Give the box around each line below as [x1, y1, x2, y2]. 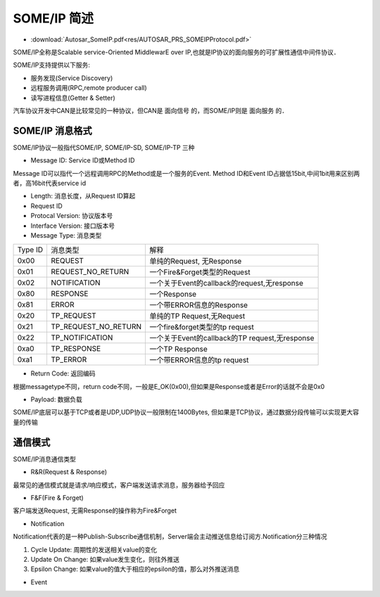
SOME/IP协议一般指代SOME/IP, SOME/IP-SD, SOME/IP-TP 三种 [13, 143, 195, 151]
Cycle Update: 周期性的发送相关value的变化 [30, 545, 158, 553]
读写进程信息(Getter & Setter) [30, 94, 115, 102]
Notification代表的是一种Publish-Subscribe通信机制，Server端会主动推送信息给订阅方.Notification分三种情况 [13, 532, 327, 541]
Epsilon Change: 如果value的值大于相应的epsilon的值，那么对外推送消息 [30, 565, 240, 573]
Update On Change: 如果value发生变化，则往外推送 [30, 555, 179, 563]
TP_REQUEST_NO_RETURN [51, 322, 142, 332]
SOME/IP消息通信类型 [13, 454, 77, 463]
